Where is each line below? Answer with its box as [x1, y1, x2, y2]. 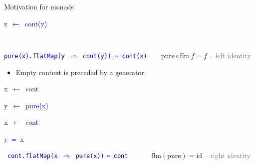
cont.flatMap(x [7, 153, 58, 160]
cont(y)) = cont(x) [82, 52, 147, 60]
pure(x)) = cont [75, 153, 128, 160]
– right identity [204, 150, 251, 161]
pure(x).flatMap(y [4, 52, 65, 60]
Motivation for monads [4, 1, 74, 11]
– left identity [209, 50, 251, 60]
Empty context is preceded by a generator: [15, 67, 146, 77]
